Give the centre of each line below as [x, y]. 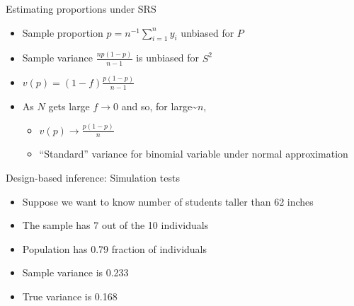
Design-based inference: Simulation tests [93, 177]
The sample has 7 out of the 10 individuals [115, 225]
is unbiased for [168, 58]
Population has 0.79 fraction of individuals [115, 248]
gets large [69, 106]
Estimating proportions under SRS [81, 8]
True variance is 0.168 [70, 296]
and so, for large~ [159, 106]
